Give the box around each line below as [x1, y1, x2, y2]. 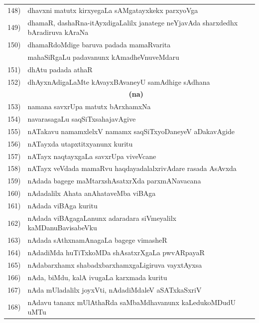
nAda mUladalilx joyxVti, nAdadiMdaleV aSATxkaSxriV [27, 284, 202, 295]
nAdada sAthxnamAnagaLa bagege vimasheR [27, 235, 167, 245]
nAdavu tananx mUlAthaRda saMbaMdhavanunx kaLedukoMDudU [27, 297, 236, 307]
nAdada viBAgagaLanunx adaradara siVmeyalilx [27, 212, 176, 223]
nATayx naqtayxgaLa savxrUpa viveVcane [27, 151, 156, 161]
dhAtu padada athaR [27, 64, 93, 74]
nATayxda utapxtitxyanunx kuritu [27, 138, 133, 149]
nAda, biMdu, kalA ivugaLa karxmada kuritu [27, 272, 167, 282]
